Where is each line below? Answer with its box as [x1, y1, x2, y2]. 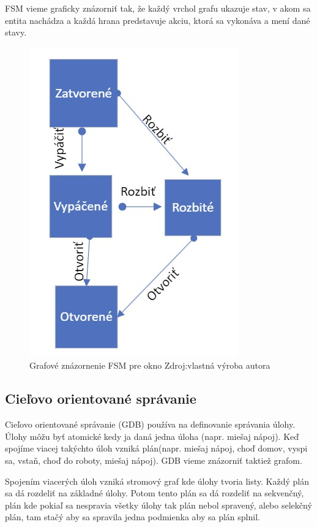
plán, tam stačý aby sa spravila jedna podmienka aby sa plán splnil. [5, 510, 260, 523]
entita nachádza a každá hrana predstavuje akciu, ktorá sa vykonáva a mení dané [5, 13, 310, 26]
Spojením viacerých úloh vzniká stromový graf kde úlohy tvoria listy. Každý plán [5, 474, 309, 487]
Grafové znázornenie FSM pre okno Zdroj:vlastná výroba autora [29, 359, 270, 372]
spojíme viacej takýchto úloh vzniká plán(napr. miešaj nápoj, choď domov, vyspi [5, 442, 308, 455]
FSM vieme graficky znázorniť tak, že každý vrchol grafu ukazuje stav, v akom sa [5, 2, 311, 14]
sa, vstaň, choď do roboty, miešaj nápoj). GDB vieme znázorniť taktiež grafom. [5, 453, 302, 466]
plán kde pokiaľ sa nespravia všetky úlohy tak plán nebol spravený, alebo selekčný [5, 498, 312, 511]
